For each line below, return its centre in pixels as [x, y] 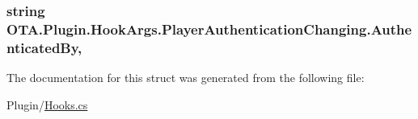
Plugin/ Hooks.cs [47, 104]
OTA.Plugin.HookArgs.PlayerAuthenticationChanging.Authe [209, 29]
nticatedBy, [44, 47]
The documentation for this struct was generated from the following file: [186, 78]
